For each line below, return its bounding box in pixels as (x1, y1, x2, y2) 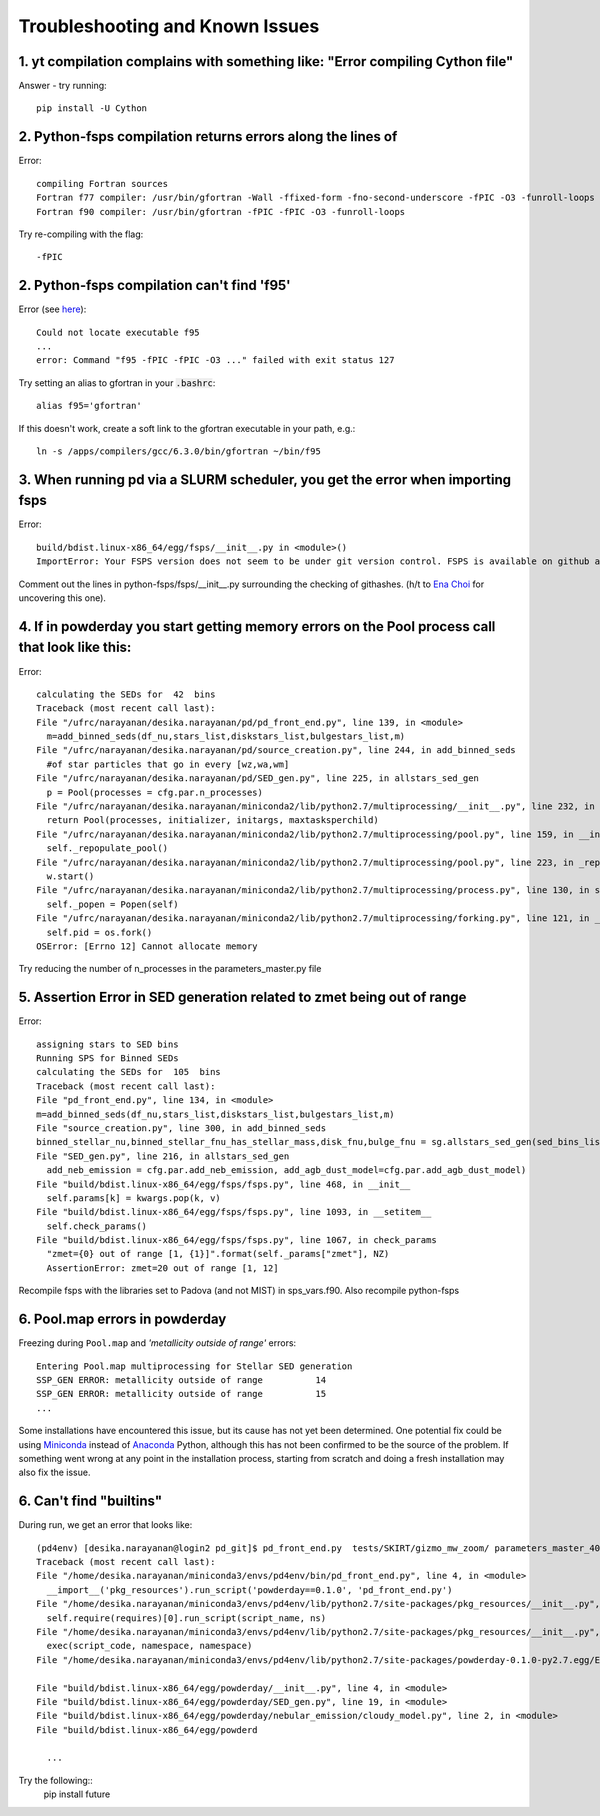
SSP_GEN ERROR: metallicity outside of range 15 (36, 1388, 327, 1400)
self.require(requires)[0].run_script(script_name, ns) (46, 1612, 327, 1624)
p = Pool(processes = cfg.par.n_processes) (46, 786, 264, 798)
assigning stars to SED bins (36, 1038, 179, 1050)
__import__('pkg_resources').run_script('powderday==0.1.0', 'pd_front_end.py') (46, 1584, 453, 1595)
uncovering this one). (18, 592, 107, 604)
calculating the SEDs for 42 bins (36, 688, 216, 700)
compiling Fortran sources (36, 178, 169, 189)
